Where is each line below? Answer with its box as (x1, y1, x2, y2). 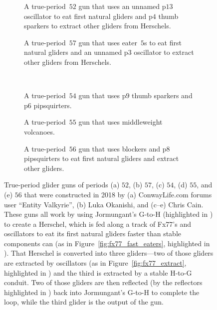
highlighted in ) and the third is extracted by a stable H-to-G (4, 267, 192, 278)
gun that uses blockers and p (78, 143, 167, 154)
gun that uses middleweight (78, 117, 163, 127)
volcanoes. (24, 126, 55, 137)
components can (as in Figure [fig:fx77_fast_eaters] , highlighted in (4, 238, 210, 248)
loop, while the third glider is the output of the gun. (4, 297, 164, 307)
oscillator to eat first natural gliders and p (24, 10, 153, 21)
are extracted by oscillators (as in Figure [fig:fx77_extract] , (4, 258, 187, 268)
